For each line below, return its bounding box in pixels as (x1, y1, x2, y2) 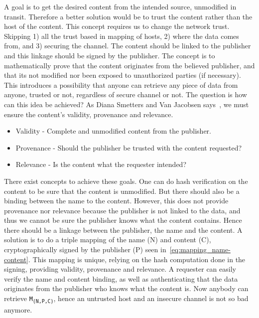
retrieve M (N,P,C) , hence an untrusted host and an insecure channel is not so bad (4, 293, 249, 304)
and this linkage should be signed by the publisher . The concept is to (4, 50, 215, 60)
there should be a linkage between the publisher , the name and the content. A (4, 224, 243, 235)
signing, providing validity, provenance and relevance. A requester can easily (4, 264, 236, 274)
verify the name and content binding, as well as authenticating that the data (4, 273, 238, 284)
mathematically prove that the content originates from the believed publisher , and (4, 60, 255, 70)
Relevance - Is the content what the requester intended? (15, 159, 186, 169)
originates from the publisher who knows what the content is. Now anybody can (4, 283, 249, 294)
